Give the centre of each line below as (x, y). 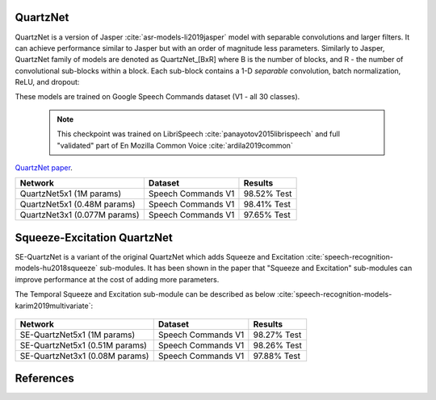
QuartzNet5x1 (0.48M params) (78, 204)
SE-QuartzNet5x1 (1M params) (78, 335)
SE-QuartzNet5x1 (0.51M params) (83, 345)
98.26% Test (277, 345)
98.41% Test (267, 204)
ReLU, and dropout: (47, 82)
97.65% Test (267, 215)
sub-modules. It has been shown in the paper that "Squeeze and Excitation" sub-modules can (256, 268)
